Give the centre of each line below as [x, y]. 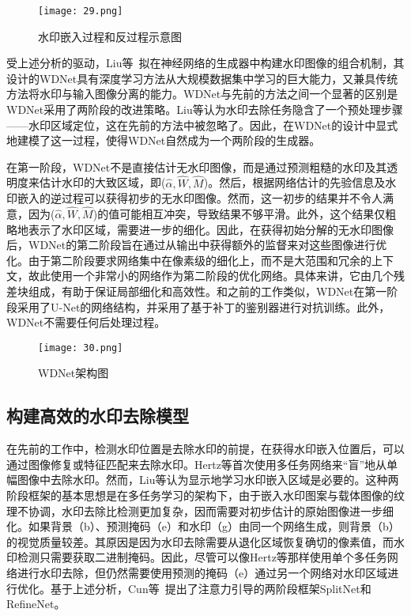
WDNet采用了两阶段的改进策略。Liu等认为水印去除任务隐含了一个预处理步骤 [205, 110]
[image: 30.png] [81, 348]
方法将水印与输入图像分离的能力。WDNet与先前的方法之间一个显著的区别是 [202, 94]
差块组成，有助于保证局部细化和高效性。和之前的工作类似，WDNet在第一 [197, 291]
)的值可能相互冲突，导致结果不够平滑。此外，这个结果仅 [239, 214]
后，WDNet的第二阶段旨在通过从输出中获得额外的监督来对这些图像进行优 [197, 245]
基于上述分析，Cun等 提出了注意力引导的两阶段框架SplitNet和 [211, 588]
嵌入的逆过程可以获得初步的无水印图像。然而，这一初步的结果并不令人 [200, 198]
